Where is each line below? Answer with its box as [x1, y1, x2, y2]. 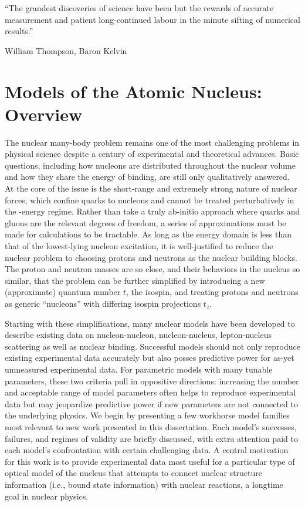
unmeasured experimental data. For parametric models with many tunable [5, 363, 273, 375]
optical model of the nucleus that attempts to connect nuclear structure [5, 467, 262, 479]
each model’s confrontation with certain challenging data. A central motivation [5, 444, 289, 456]
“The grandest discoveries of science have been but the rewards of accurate [5, 2, 274, 14]
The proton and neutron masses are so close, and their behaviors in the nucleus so [5, 263, 300, 275]
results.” [5, 25, 33, 37]
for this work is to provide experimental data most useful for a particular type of [5, 455, 295, 467]
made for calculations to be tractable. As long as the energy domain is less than [5, 228, 292, 240]
